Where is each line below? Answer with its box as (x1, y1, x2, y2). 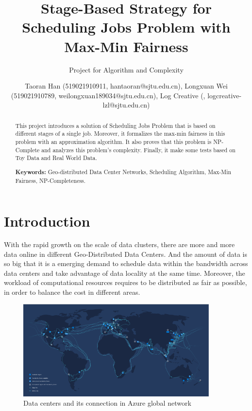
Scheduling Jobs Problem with (22, 17, 231, 37)
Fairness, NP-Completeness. (15, 176, 86, 184)
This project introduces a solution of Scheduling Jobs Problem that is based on (15, 121, 216, 129)
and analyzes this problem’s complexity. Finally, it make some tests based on (41, 145, 235, 154)
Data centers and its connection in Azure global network (23, 398, 191, 408)
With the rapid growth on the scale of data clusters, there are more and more (4, 239, 235, 250)
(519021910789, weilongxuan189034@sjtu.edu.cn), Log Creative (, (11, 90, 205, 100)
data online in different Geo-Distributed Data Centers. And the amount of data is (4, 249, 247, 259)
